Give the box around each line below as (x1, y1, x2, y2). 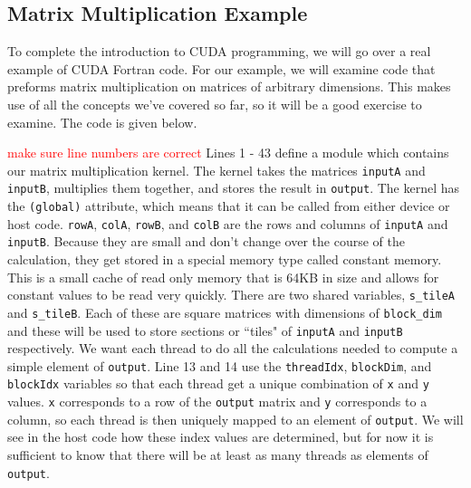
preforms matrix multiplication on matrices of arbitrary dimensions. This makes (7, 77, 451, 96)
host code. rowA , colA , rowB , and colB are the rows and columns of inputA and (7, 214, 448, 233)
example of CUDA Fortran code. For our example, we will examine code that (7, 59, 436, 78)
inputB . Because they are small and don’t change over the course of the (7, 232, 405, 251)
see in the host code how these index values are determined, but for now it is (7, 427, 434, 446)
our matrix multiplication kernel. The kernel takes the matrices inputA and (7, 160, 426, 179)
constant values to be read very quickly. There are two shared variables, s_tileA (7, 285, 455, 304)
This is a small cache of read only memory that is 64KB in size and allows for (7, 267, 439, 286)
